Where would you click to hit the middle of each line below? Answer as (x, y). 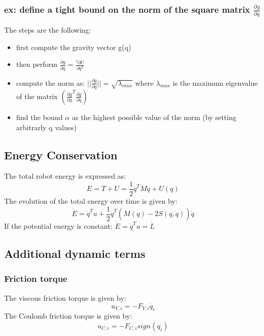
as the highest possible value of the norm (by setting (154, 117)
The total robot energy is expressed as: (65, 176)
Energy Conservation (61, 154)
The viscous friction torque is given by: (65, 297)
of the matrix (37, 96)
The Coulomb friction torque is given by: (68, 316)
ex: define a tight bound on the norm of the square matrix (127, 9)
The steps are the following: (48, 30)
